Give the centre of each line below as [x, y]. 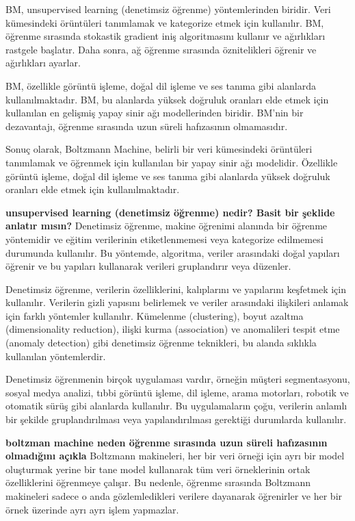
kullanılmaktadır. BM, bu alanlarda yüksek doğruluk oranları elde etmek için [167, 99]
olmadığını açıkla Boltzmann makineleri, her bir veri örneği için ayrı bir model [175, 456]
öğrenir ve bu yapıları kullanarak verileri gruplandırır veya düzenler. [148, 266]
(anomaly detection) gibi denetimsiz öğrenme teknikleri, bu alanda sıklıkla [161, 343]
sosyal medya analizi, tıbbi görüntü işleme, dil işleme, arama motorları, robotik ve [177, 392]
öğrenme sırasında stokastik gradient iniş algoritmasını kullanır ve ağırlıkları [166, 36]
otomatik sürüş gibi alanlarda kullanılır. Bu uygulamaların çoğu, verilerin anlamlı [176, 406]
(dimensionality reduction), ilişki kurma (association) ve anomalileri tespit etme [173, 329]
